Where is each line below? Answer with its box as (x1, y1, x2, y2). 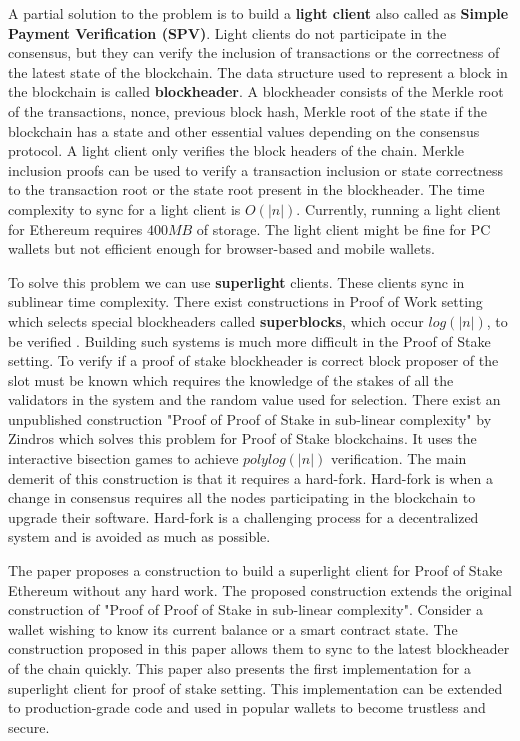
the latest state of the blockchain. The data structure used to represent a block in (8, 61, 508, 82)
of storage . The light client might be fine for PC (196, 218, 491, 239)
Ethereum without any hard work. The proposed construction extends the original (8, 579, 512, 600)
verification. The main (330, 448, 467, 469)
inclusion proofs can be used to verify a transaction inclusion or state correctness (8, 159, 504, 180)
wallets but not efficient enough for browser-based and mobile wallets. (8, 238, 436, 259)
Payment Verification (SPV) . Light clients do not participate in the (8, 22, 447, 43)
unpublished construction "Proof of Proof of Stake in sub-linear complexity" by (8, 408, 492, 429)
